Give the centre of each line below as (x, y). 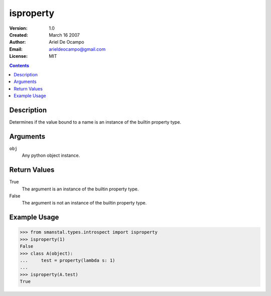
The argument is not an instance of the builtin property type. (84, 203)
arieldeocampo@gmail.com (77, 49)
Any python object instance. (51, 155)
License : (18, 56)
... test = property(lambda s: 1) (67, 260)
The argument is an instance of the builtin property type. (80, 189)
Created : (19, 35)
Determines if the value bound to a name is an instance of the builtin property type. (95, 122)
